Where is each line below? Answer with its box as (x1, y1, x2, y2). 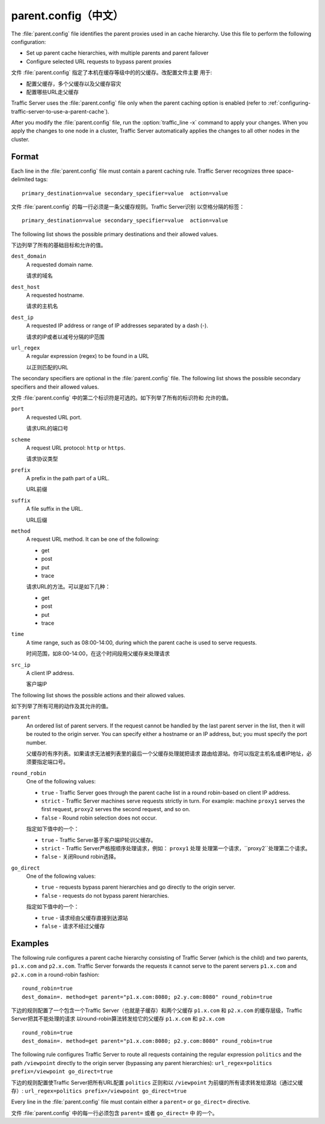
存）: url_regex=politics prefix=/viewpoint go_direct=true (11, 1087, 187, 1095)
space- (276, 167, 294, 174)
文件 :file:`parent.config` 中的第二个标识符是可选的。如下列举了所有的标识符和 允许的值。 (11, 394, 232, 401)
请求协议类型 (26, 455, 58, 463)
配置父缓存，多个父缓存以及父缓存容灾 (26, 80, 122, 87)
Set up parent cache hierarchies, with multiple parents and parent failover (26, 49, 209, 57)
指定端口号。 (36, 758, 69, 765)
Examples (11, 938, 49, 948)
